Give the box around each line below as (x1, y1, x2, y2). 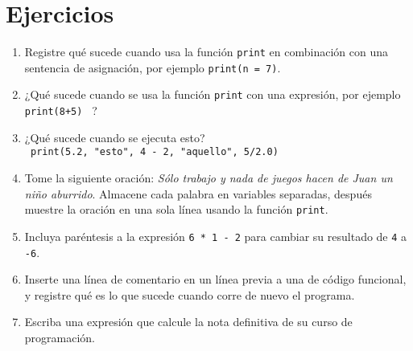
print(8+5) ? (24, 102, 97, 119)
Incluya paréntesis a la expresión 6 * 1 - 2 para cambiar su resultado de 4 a (24, 227, 407, 244)
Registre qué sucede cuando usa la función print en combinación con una (24, 43, 388, 60)
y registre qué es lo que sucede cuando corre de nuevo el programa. (24, 286, 355, 303)
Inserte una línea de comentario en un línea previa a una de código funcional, (24, 271, 407, 288)
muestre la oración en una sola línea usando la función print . (24, 201, 328, 218)
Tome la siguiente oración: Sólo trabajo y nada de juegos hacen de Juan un (24, 169, 393, 186)
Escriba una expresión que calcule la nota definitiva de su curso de (24, 313, 353, 330)
